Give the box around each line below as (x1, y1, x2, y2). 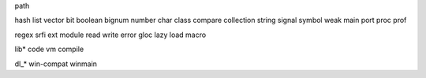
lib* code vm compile (14, 44, 84, 54)
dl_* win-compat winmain (14, 59, 98, 69)
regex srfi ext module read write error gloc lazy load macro (14, 30, 207, 39)
